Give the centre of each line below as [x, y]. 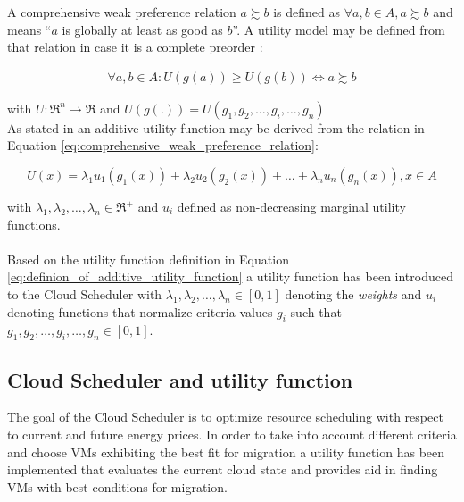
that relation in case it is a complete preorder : [135, 47]
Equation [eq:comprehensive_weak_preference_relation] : [163, 145]
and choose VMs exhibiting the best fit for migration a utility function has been [226, 452]
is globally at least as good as [142, 29]
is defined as [307, 12]
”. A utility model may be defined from [339, 29]
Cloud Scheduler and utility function [180, 379]
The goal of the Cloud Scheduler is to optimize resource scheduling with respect [225, 417]
